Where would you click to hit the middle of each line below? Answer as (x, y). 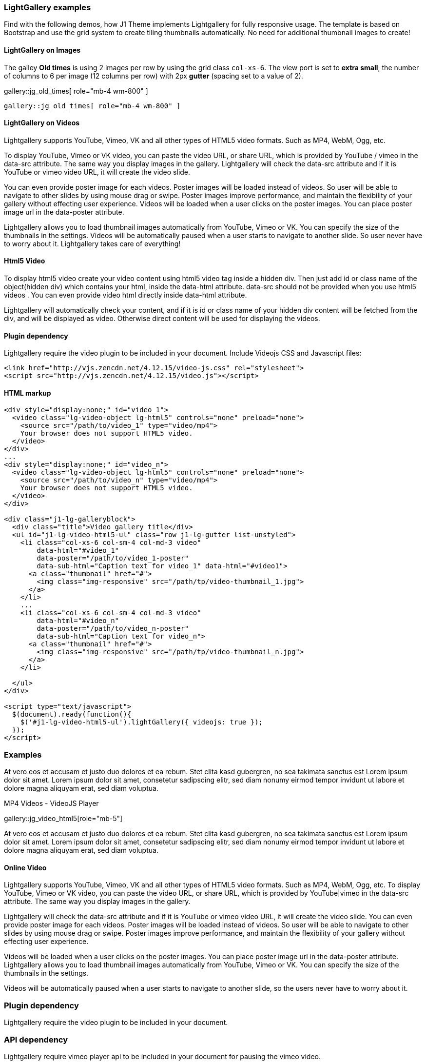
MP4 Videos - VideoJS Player (51, 803)
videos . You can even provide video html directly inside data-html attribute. (126, 295)
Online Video (25, 867)
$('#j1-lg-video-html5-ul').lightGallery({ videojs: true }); (142, 722)
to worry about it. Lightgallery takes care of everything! (92, 243)
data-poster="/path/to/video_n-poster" (113, 629)
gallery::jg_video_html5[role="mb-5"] (63, 819)
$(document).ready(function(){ (72, 714)
